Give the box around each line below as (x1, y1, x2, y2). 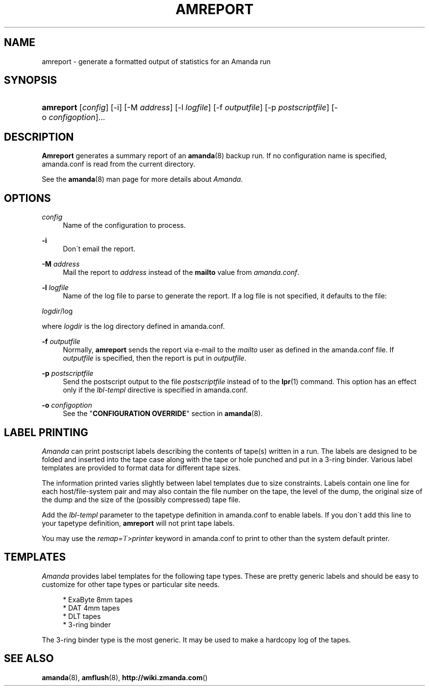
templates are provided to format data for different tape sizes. (42, 463, 241, 472)
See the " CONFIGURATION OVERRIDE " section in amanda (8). (63, 409, 263, 418)
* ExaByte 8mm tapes (63, 595, 133, 604)
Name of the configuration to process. (63, 221, 186, 230)
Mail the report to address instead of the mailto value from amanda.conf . (63, 268, 300, 277)
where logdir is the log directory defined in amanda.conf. (42, 322, 225, 331)
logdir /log (42, 307, 73, 316)
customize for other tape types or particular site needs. (42, 580, 220, 589)
